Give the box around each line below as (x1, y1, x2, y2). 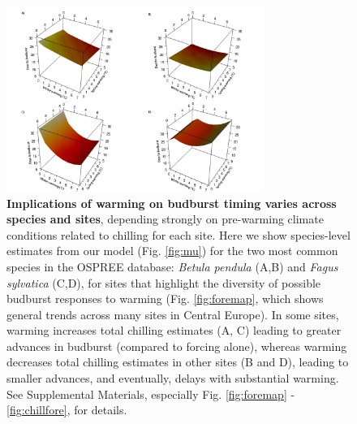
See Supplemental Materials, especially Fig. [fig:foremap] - (6, 385, 295, 402)
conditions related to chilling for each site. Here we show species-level (6, 226, 351, 243)
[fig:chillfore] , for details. (6, 401, 127, 418)
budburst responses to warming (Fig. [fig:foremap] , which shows (6, 290, 324, 307)
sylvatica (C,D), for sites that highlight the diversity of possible (6, 274, 321, 291)
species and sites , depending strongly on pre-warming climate (6, 210, 324, 227)
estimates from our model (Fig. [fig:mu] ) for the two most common (6, 242, 338, 259)
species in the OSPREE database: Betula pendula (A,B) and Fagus (6, 257, 338, 275)
